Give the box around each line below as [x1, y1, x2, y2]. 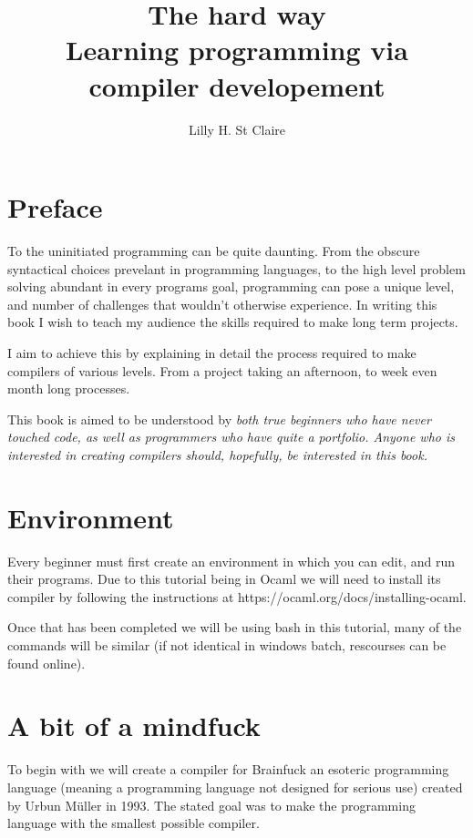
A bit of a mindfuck [7, 707, 261, 744]
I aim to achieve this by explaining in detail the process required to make [7, 343, 416, 362]
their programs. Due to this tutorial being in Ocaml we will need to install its [7, 569, 441, 588]
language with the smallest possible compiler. [7, 813, 260, 833]
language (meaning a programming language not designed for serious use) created [7, 777, 463, 796]
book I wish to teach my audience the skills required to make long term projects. [7, 312, 458, 332]
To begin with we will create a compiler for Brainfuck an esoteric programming [7, 760, 449, 779]
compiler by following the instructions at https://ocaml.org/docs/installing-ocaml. [7, 587, 467, 606]
